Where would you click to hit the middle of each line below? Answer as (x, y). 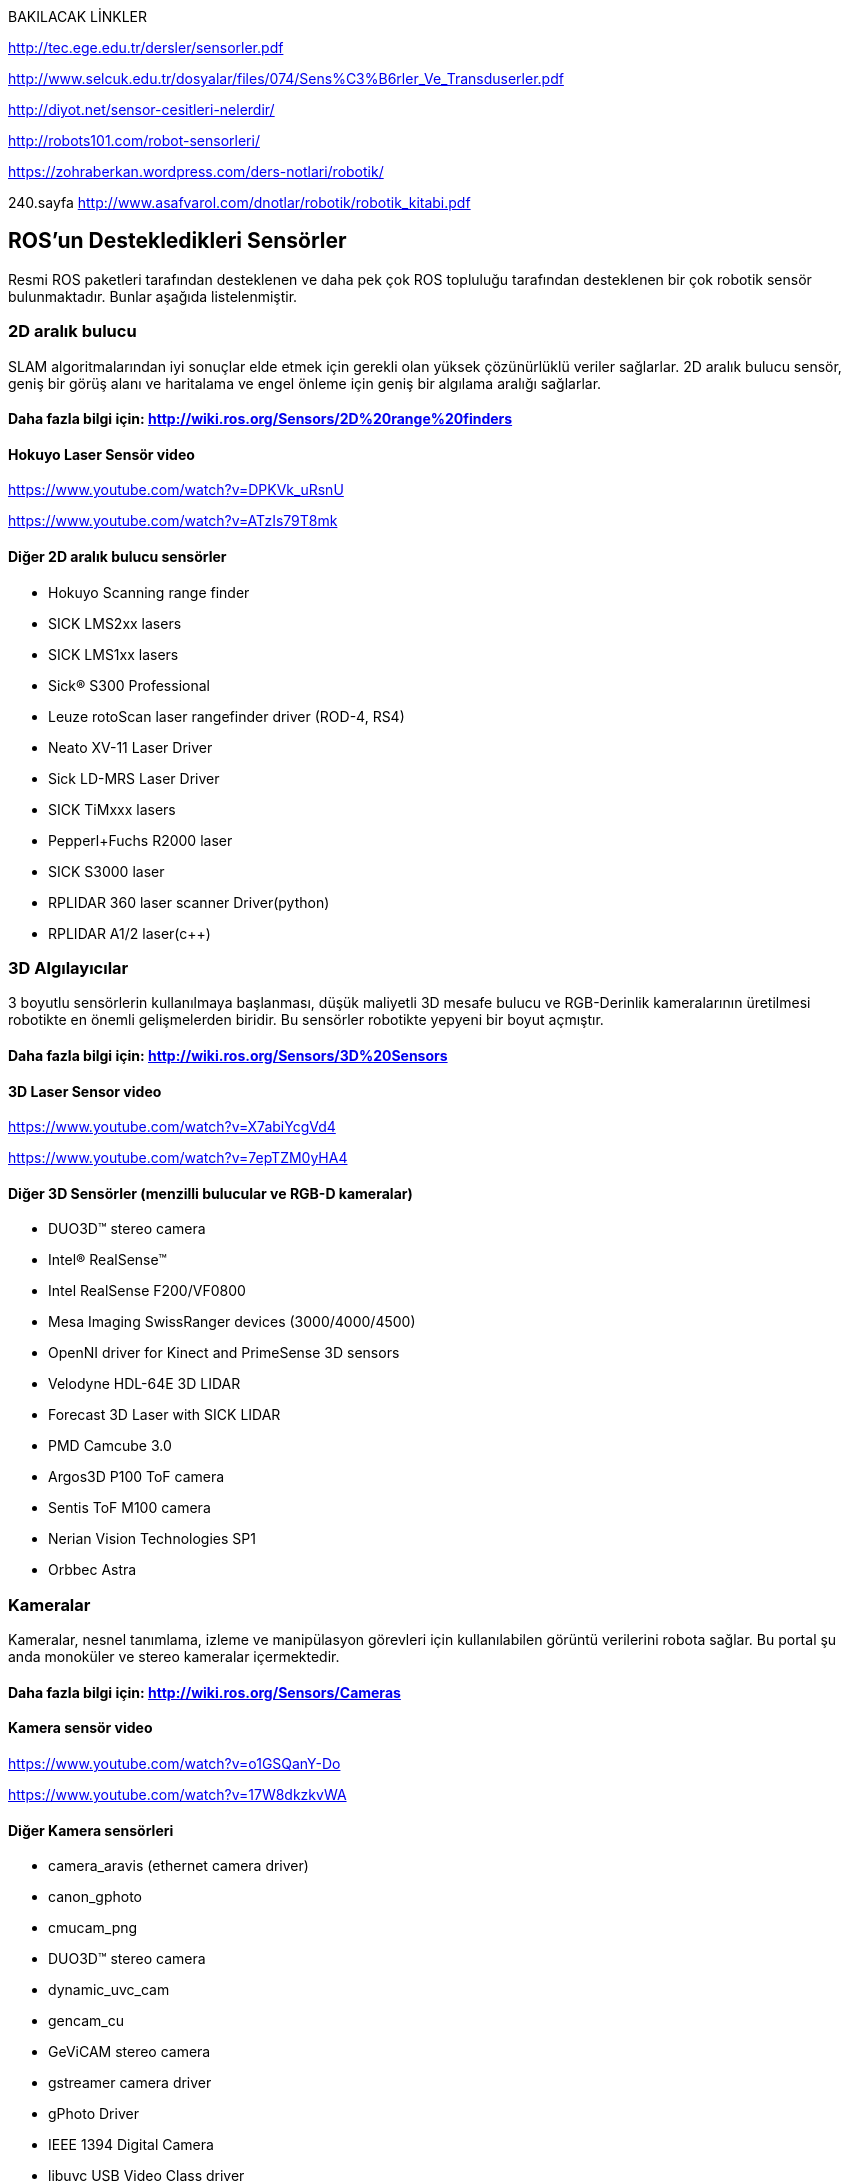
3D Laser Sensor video (85, 1091)
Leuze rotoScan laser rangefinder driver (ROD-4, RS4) (226, 716)
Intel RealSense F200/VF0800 (147, 1291)
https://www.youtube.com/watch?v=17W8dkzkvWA (177, 1795)
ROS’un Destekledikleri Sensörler (177, 241)
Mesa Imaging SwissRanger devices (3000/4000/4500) (232, 1322)
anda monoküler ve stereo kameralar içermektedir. (174, 1657)
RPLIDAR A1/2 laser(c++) (129, 933)
